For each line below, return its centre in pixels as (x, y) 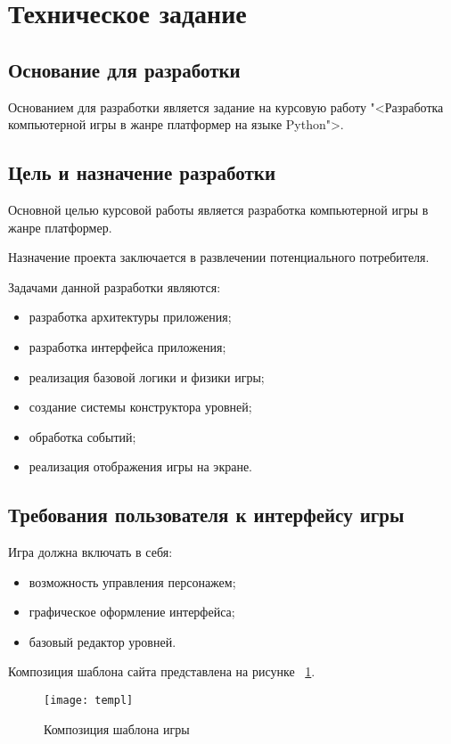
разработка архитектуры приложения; (130, 317)
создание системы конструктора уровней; (140, 407)
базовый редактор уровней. (102, 641)
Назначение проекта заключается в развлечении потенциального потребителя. (219, 257)
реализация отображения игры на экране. (140, 466)
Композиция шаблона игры (117, 728)
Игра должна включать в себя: (90, 552)
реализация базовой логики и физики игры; (147, 376)
